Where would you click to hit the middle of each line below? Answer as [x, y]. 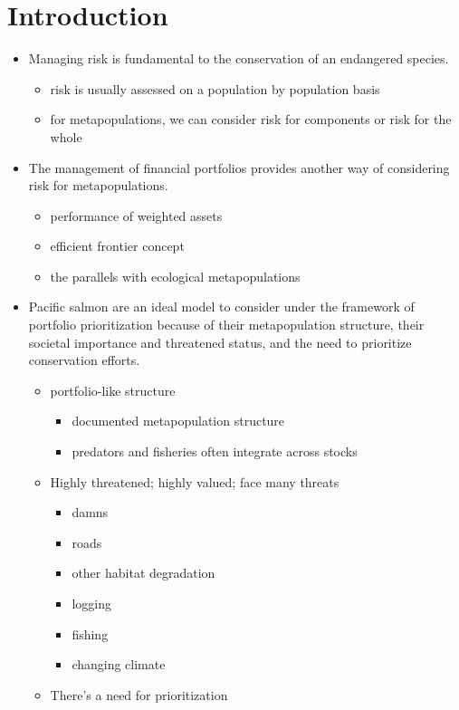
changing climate [119, 664]
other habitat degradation [143, 573]
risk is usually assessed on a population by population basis [215, 88]
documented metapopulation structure [178, 421]
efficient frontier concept [117, 246]
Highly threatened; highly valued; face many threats [195, 481]
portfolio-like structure [113, 390]
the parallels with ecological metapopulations [175, 276]
